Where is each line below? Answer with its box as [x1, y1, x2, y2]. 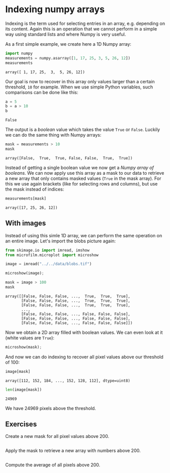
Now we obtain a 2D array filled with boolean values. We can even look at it [5, 329, 163, 335]
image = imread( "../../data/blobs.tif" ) [5, 262, 92, 267]
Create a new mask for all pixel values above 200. [5, 433, 110, 439]
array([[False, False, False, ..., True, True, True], [5, 294, 130, 299]
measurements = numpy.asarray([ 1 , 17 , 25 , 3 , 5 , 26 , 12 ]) [5, 55, 130, 60]
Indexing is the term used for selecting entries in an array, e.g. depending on [5, 20, 165, 26]
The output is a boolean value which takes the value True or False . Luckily [5, 127, 160, 133]
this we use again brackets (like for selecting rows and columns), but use [5, 180, 158, 186]
